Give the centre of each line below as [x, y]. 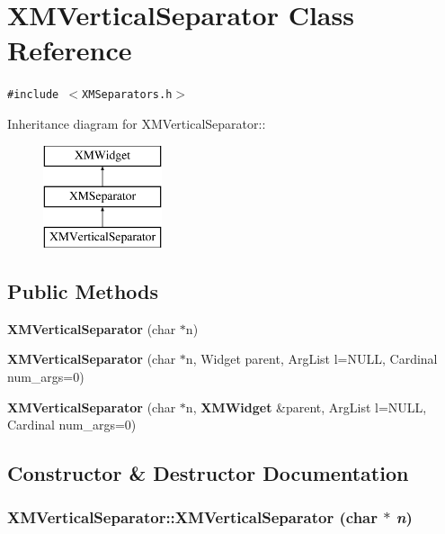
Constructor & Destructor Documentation [208, 473]
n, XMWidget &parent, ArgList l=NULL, [306, 407]
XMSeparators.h [127, 95]
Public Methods [83, 290]
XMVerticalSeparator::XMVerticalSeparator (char [193, 517]
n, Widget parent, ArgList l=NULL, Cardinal [311, 359]
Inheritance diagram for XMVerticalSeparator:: [137, 123]
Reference [70, 50]
